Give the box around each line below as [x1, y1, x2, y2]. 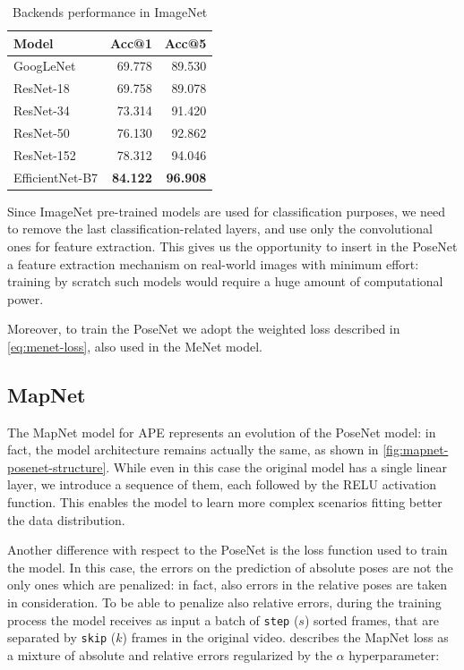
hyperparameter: [348, 645, 440, 664]
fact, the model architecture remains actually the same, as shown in [7, 440, 379, 459]
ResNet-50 [13, 123, 70, 141]
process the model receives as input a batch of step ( [7, 610, 299, 629]
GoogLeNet [13, 56, 76, 75]
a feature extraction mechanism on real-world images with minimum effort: [7, 254, 419, 273]
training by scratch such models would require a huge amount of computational [7, 272, 443, 291]
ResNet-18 [13, 79, 70, 98]
